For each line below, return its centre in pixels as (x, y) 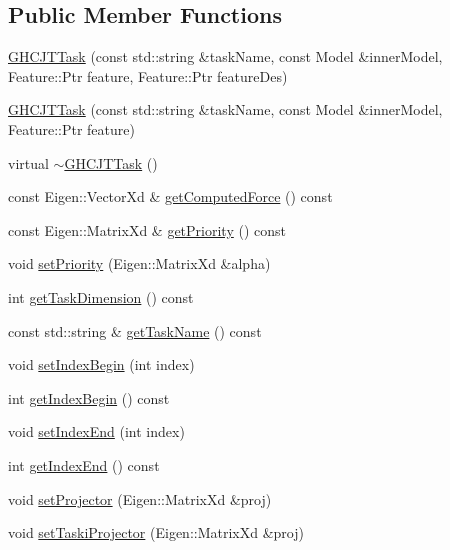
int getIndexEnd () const (84, 464)
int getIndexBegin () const (89, 397)
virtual (28, 162)
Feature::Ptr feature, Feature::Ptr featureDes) (148, 75)
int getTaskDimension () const (101, 296)
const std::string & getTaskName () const (135, 330)
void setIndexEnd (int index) (96, 431)
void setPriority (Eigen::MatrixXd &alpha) (139, 263)
